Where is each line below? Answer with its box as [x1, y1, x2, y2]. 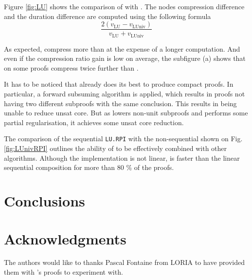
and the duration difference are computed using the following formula [4, 11, 211, 21]
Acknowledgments [4, 229, 126, 249]
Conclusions [4, 191, 85, 211]
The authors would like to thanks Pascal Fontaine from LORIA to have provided [4, 257, 245, 267]
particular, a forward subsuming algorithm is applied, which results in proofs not [4, 89, 245, 99]
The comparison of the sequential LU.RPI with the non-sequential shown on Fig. [4, 133, 243, 144]
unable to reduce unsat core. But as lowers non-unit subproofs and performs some [4, 108, 248, 118]
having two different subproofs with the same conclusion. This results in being [4, 98, 237, 108]
